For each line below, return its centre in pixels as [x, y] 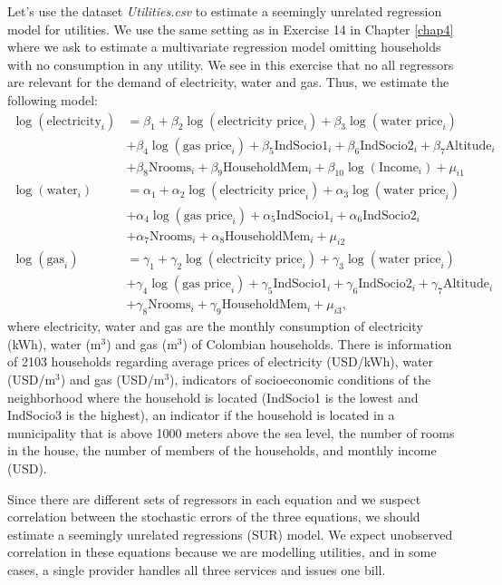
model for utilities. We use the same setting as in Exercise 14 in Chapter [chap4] [231, 29]
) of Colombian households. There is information [317, 343]
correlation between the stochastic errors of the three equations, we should [214, 517]
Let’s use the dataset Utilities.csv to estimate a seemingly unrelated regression [225, 11]
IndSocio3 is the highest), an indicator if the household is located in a [201, 415]
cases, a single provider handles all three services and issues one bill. [197, 569]
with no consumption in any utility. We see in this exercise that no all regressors [231, 64]
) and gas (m [142, 343]
